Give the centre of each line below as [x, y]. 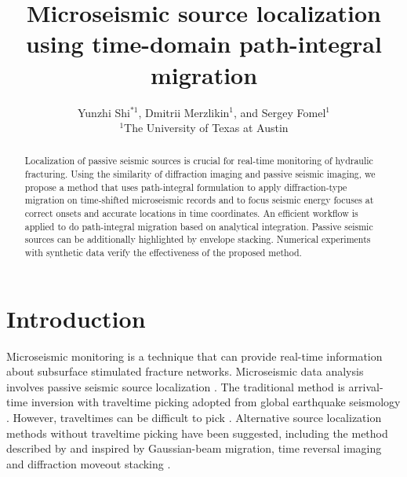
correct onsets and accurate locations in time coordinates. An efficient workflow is [191, 213]
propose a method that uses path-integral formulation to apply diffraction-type [186, 187]
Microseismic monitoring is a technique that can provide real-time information [194, 356]
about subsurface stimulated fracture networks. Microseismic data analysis [185, 371]
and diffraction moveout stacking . [89, 463]
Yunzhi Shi [104, 112]
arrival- [366, 386]
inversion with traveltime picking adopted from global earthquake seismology [216, 402]
